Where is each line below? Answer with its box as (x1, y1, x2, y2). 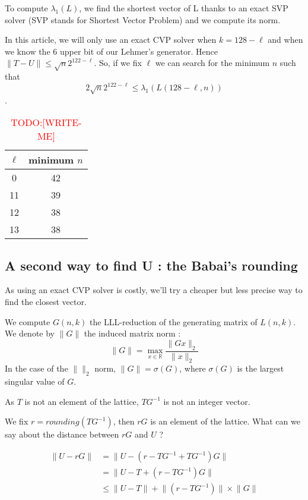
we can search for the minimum (155, 56, 270, 69)
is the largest (237, 362, 284, 375)
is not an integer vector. (163, 395, 250, 407)
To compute (5, 2, 48, 14)
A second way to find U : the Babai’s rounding (5, 256, 298, 274)
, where (179, 362, 206, 375)
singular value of (5, 375, 65, 388)
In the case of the (5, 362, 68, 375)
